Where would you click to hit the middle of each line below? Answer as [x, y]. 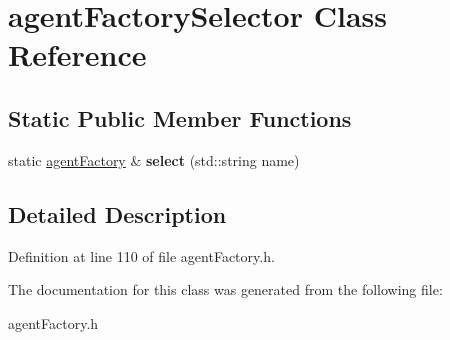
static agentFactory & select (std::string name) [154, 159]
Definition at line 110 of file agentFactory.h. [141, 255]
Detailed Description [117, 213]
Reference [77, 54]
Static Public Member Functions [180, 117]
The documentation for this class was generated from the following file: [225, 289]
